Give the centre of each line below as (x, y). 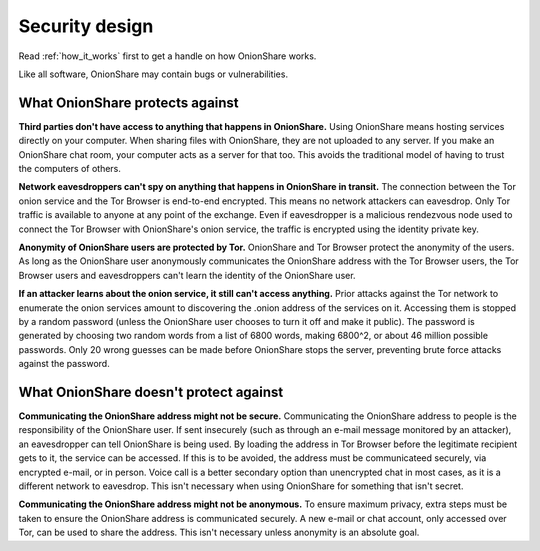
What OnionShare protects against (128, 102)
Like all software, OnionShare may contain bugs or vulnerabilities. (153, 74)
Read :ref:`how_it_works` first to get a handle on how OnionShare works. (167, 56)
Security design (86, 26)
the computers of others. (70, 169)
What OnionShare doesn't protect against (151, 391)
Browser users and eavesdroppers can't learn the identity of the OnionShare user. (187, 275)
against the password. (64, 364)
